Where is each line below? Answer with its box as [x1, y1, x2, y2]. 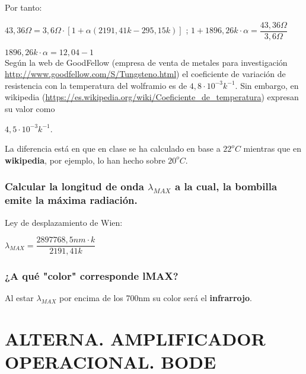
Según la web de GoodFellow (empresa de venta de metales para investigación [5, 56, 288, 68]
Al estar [5, 292, 34, 304]
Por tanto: [5, 1, 42, 13]
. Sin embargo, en [235, 79, 299, 91]
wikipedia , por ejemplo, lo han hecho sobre [5, 154, 165, 166]
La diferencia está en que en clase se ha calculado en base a [5, 142, 221, 155]
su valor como [5, 103, 55, 115]
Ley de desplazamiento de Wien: [5, 216, 123, 228]
